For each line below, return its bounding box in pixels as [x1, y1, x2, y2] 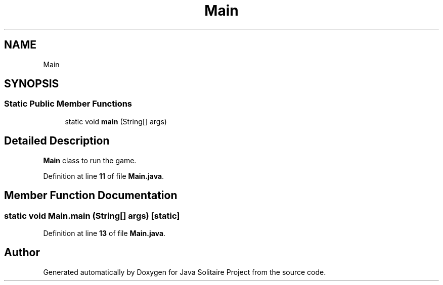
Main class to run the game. [43, 156, 137, 165]
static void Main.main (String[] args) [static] [4, 210, 180, 221]
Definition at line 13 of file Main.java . [43, 228, 166, 238]
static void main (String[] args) [65, 117, 167, 126]
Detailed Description [4, 134, 110, 148]
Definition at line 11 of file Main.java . [43, 171, 164, 180]
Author [4, 246, 40, 259]
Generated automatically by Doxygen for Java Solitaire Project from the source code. [43, 267, 326, 276]
